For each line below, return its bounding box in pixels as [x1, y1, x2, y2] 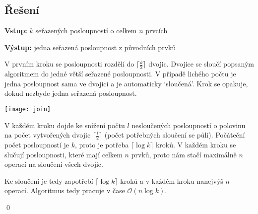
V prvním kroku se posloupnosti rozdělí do [4, 59, 134, 69]
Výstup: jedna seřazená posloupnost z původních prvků [4, 42, 176, 52]
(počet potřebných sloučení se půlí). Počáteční [104, 130, 245, 140]
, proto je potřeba [75, 140, 129, 150]
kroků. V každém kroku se [155, 140, 236, 150]
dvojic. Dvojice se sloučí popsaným [148, 59, 254, 69]
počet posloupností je [4, 140, 69, 150]
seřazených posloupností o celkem [35, 25, 137, 36]
